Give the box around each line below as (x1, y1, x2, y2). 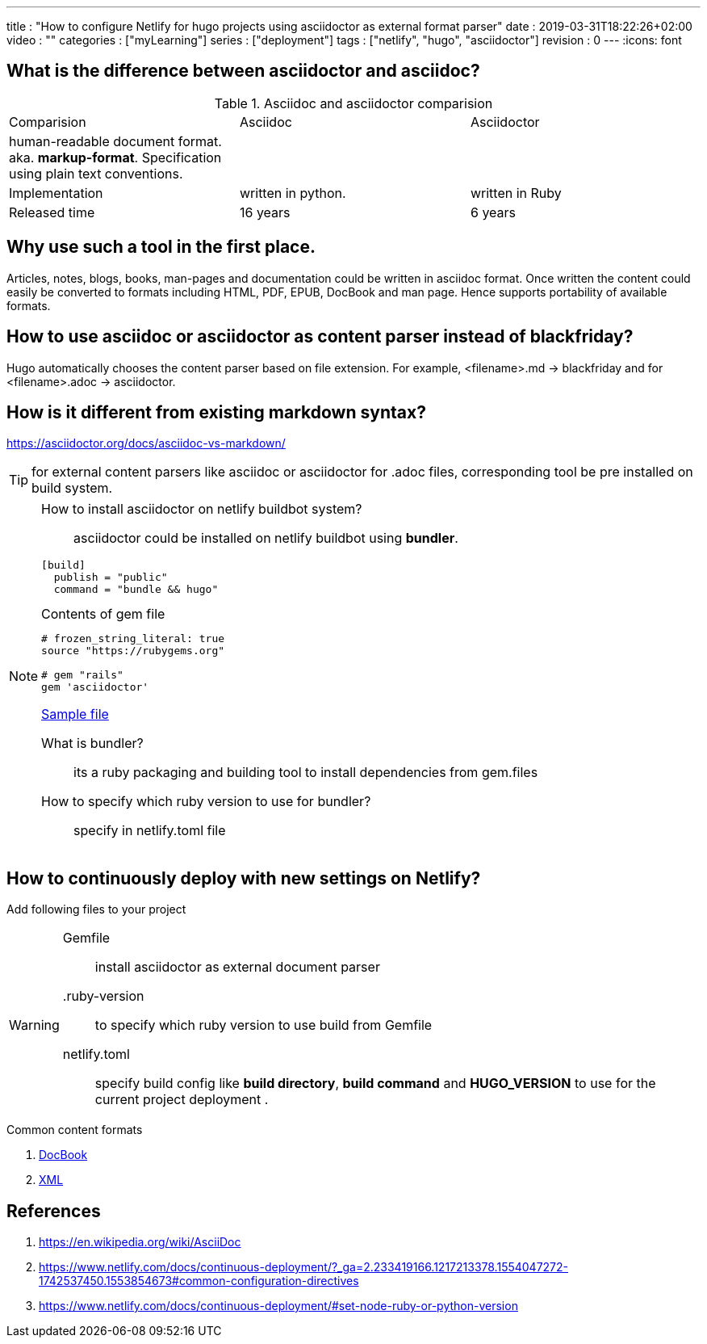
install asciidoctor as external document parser (94, 959, 380, 976)
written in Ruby (470, 184, 562, 201)
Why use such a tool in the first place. (6, 237, 316, 258)
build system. (31, 480, 113, 497)
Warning (9, 1017, 60, 1034)
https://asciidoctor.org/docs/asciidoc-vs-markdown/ (6, 436, 286, 451)
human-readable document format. (9, 132, 222, 149)
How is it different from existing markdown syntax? (6, 401, 426, 422)
